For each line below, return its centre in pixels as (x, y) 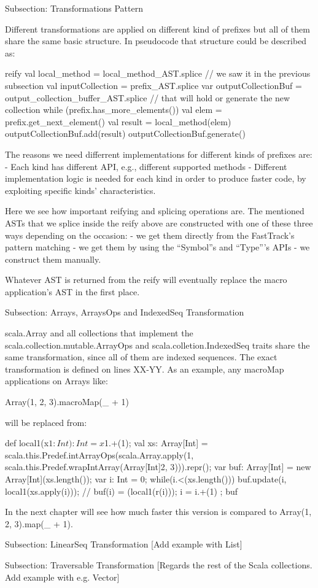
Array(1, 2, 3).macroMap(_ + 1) (67, 402)
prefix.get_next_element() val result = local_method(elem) (118, 121)
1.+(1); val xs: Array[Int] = (156, 443)
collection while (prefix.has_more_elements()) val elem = (114, 110)
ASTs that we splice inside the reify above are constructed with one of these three (159, 222)
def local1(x (27, 443)
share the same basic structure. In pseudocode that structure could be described (156, 41)
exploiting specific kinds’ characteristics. (80, 190)
